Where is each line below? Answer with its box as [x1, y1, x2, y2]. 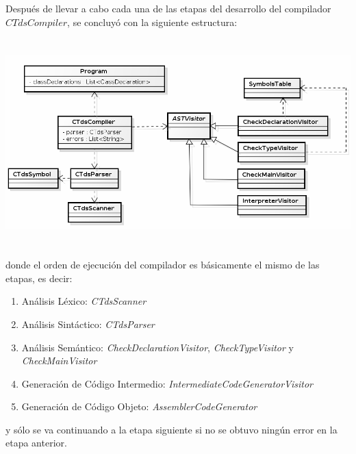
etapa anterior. [5, 436, 67, 450]
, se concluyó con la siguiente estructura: [67, 14, 238, 29]
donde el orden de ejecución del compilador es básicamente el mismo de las [5, 257, 320, 272]
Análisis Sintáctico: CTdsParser [21, 316, 155, 331]
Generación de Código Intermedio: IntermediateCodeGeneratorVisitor [21, 376, 313, 390]
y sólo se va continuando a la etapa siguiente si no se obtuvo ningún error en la [5, 422, 338, 436]
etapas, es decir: [5, 270, 73, 285]
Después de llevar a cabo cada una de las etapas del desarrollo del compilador [5, 1, 331, 15]
